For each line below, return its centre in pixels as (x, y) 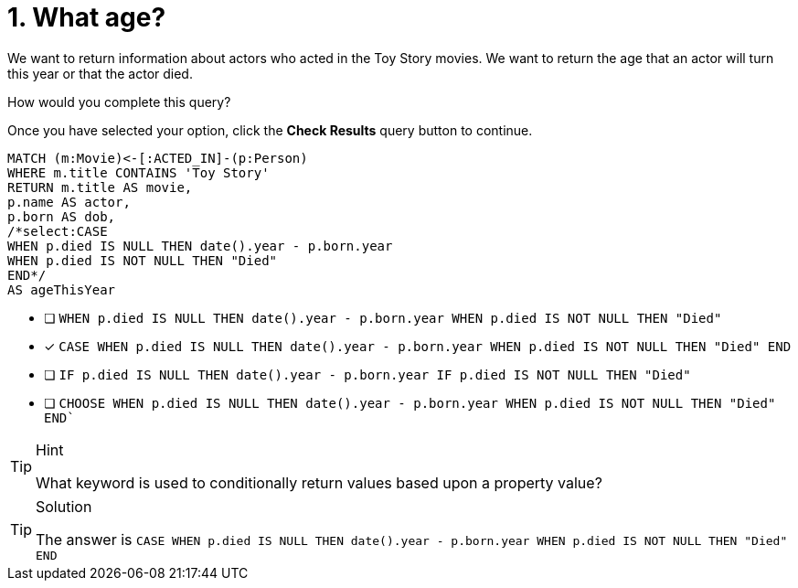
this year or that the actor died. (100, 73)
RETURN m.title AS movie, (100, 187)
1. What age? (87, 17)
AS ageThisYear (62, 289)
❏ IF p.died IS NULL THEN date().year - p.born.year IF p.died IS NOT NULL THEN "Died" (367, 374)
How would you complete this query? (119, 102)
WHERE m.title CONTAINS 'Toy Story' (138, 172)
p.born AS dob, (62, 216)
